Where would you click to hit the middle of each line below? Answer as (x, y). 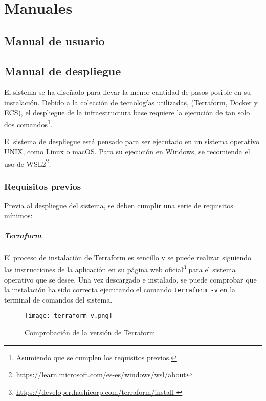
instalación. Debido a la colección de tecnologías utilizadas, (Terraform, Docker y (131, 102)
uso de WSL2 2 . (28, 163)
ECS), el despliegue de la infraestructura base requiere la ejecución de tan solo (127, 112)
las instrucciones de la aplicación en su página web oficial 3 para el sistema (120, 269)
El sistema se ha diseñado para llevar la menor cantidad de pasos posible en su (127, 92)
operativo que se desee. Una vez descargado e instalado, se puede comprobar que (130, 279)
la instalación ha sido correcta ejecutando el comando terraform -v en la (120, 289)
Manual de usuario (54, 40)
